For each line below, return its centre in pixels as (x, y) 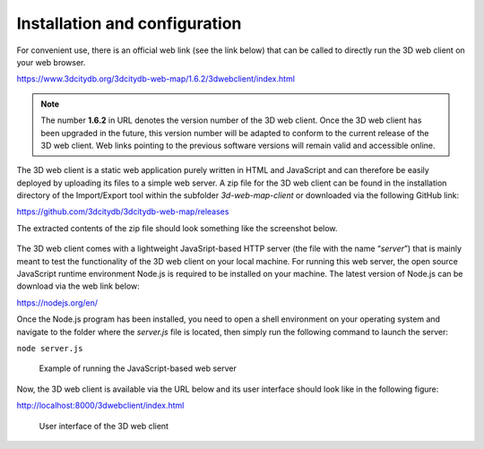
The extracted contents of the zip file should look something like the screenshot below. (177, 228)
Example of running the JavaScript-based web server (138, 368)
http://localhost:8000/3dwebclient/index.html (100, 406)
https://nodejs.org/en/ (57, 302)
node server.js (50, 348)
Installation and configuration (129, 23)
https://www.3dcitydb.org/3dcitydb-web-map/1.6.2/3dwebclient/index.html (156, 79)
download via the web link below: (78, 286)
